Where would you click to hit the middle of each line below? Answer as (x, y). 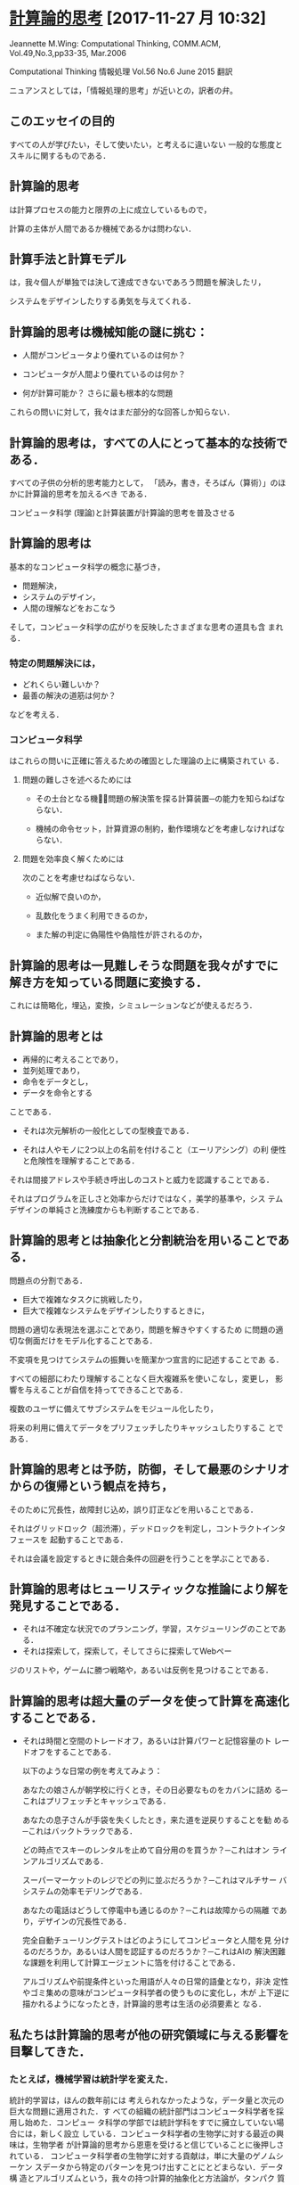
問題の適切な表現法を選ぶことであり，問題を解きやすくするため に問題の (142, 1329)
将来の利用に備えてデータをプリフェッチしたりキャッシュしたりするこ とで (146, 1427)
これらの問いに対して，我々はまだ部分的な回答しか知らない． (122, 412)
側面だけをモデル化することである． (91, 1340)
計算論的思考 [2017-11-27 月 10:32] (138, 18)
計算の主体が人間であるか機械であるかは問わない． (103, 228)
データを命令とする (57, 1093)
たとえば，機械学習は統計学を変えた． (91, 2079)
